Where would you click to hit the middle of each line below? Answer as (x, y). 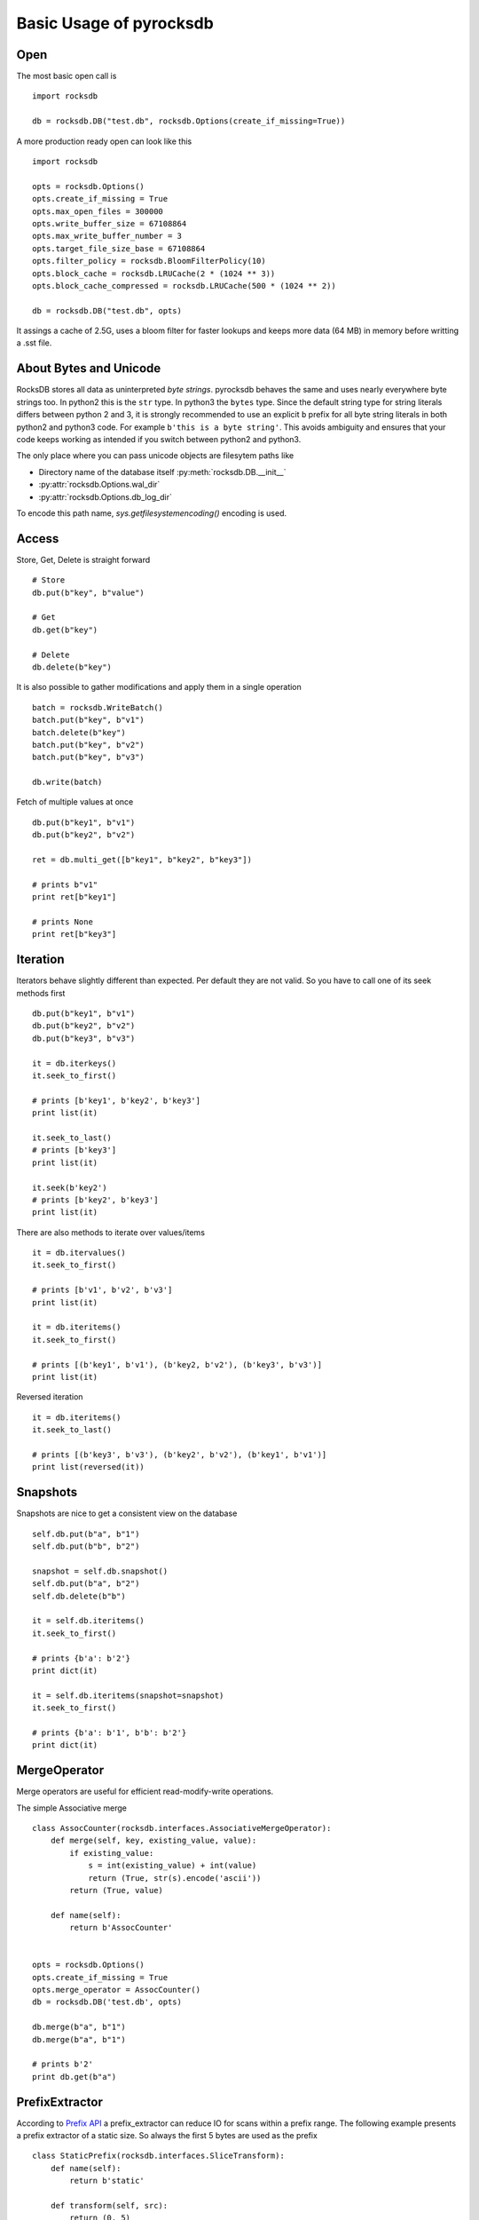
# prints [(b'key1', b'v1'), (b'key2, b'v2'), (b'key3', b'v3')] (177, 1364)
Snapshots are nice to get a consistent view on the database (127, 1513)
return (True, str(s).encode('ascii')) (175, 1878)
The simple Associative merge (72, 1808)
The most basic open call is (67, 76)
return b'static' (107, 2181)
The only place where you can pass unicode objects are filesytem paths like (155, 456)
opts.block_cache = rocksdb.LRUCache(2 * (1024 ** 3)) (154, 274)
